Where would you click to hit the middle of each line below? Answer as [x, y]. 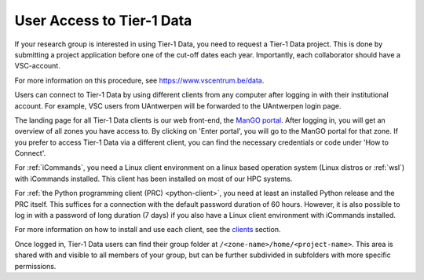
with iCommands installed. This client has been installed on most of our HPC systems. [154, 179]
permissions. [35, 266]
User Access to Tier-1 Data [103, 20]
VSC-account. [37, 66]
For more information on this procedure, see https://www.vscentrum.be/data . [139, 80]
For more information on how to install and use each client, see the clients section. [148, 230]
